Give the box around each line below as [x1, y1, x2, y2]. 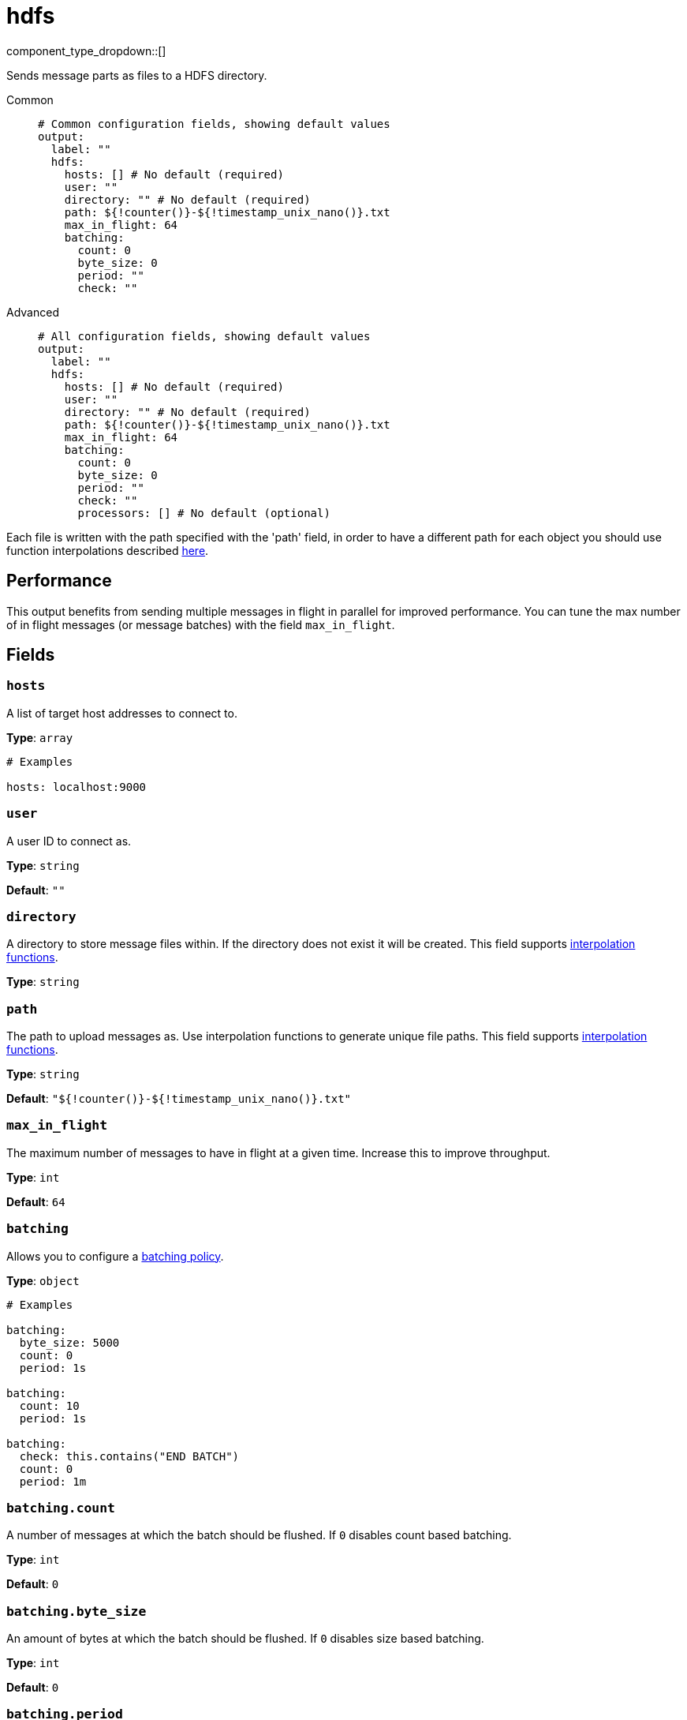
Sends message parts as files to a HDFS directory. [6, 68, 267, 82]
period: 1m [19, 1475, 87, 1488]
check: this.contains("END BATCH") [19, 1449, 240, 1463]
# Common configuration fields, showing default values [38, 117, 390, 130]
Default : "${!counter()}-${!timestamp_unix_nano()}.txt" [6, 1092, 351, 1106]
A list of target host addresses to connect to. [6, 706, 237, 720]
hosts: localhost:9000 [6, 780, 147, 793]
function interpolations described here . [6, 543, 209, 557]
